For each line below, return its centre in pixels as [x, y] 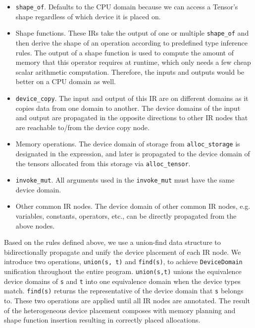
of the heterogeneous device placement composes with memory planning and [120, 310]
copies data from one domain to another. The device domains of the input [128, 108]
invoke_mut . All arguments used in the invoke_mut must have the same [125, 180]
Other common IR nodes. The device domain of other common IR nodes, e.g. [133, 206]
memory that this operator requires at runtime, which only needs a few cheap [133, 62]
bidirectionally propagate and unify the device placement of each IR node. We [123, 252]
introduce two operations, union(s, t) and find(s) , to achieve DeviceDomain [123, 261]
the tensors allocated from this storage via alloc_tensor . [103, 163]
